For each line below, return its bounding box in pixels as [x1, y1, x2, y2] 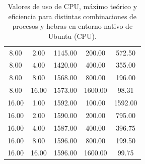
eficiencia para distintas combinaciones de [8, 11, 137, 21]
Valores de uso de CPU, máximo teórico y [8, 1, 137, 11]
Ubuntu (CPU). [48, 30, 97, 41]
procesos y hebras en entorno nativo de [12, 21, 133, 31]
